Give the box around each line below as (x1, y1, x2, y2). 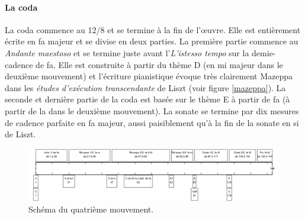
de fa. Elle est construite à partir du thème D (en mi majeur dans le (36, 58, 283, 70)
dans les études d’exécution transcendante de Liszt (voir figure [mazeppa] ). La (5, 81, 286, 94)
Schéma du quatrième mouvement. (28, 203, 154, 215)
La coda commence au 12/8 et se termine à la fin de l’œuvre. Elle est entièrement (5, 23, 301, 36)
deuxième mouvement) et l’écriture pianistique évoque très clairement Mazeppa (5, 70, 293, 82)
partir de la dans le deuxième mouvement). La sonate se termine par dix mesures (5, 104, 299, 117)
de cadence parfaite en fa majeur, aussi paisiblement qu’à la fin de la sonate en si (5, 116, 299, 128)
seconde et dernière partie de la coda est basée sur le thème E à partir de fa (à (5, 93, 290, 105)
